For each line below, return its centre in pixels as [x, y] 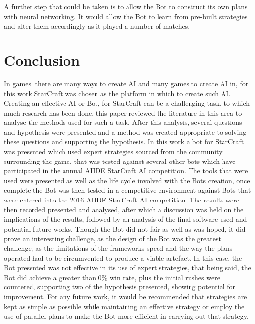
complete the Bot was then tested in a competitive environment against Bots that [127, 190]
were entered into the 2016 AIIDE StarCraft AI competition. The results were [122, 200]
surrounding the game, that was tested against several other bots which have [120, 161]
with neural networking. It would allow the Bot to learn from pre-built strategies [126, 16]
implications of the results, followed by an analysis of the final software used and [126, 219]
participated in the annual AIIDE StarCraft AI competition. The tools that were [126, 171]
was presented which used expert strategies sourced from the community [113, 151]
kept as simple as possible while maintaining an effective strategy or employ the [124, 306]
